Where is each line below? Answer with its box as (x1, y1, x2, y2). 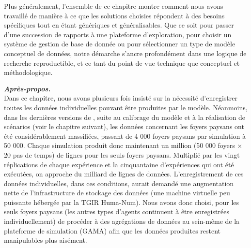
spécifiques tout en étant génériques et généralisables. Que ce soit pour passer (4, 20, 234, 30)
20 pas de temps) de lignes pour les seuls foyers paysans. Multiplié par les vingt (4, 149, 240, 160)
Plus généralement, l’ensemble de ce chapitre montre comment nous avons (4, 1, 223, 11)
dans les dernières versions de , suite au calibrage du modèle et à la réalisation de (4, 112, 246, 122)
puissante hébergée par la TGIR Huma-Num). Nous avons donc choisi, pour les (4, 197, 239, 207)
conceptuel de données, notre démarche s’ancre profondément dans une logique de (4, 48, 247, 58)
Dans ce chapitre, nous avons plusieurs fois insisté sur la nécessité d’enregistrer (4, 93, 237, 103)
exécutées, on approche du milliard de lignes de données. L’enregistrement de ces (4, 169, 244, 179)
